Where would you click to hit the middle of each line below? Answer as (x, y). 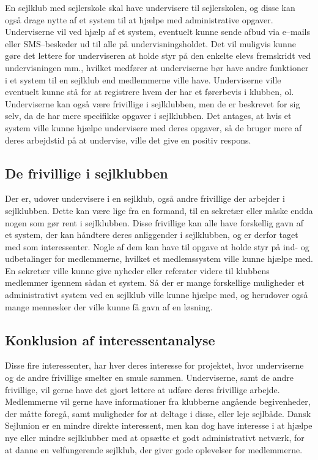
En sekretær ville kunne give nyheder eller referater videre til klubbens (137, 270)
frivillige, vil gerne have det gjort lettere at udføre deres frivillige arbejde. (142, 389)
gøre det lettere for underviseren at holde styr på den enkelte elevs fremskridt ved (158, 56)
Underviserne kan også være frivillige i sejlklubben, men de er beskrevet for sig (153, 103)
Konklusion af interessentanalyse (110, 339)
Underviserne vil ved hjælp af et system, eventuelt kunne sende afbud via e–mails (158, 32)
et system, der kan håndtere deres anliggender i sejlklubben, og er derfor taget (152, 235)
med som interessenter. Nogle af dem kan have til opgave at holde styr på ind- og (157, 246)
